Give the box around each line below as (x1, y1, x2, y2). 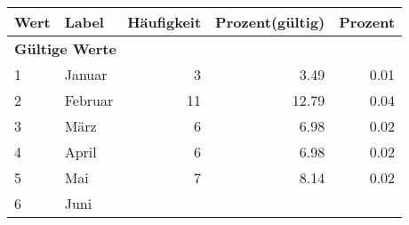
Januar (64, 64, 108, 84)
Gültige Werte (14, 38, 116, 59)
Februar (64, 90, 114, 110)
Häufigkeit (127, 12, 202, 32)
